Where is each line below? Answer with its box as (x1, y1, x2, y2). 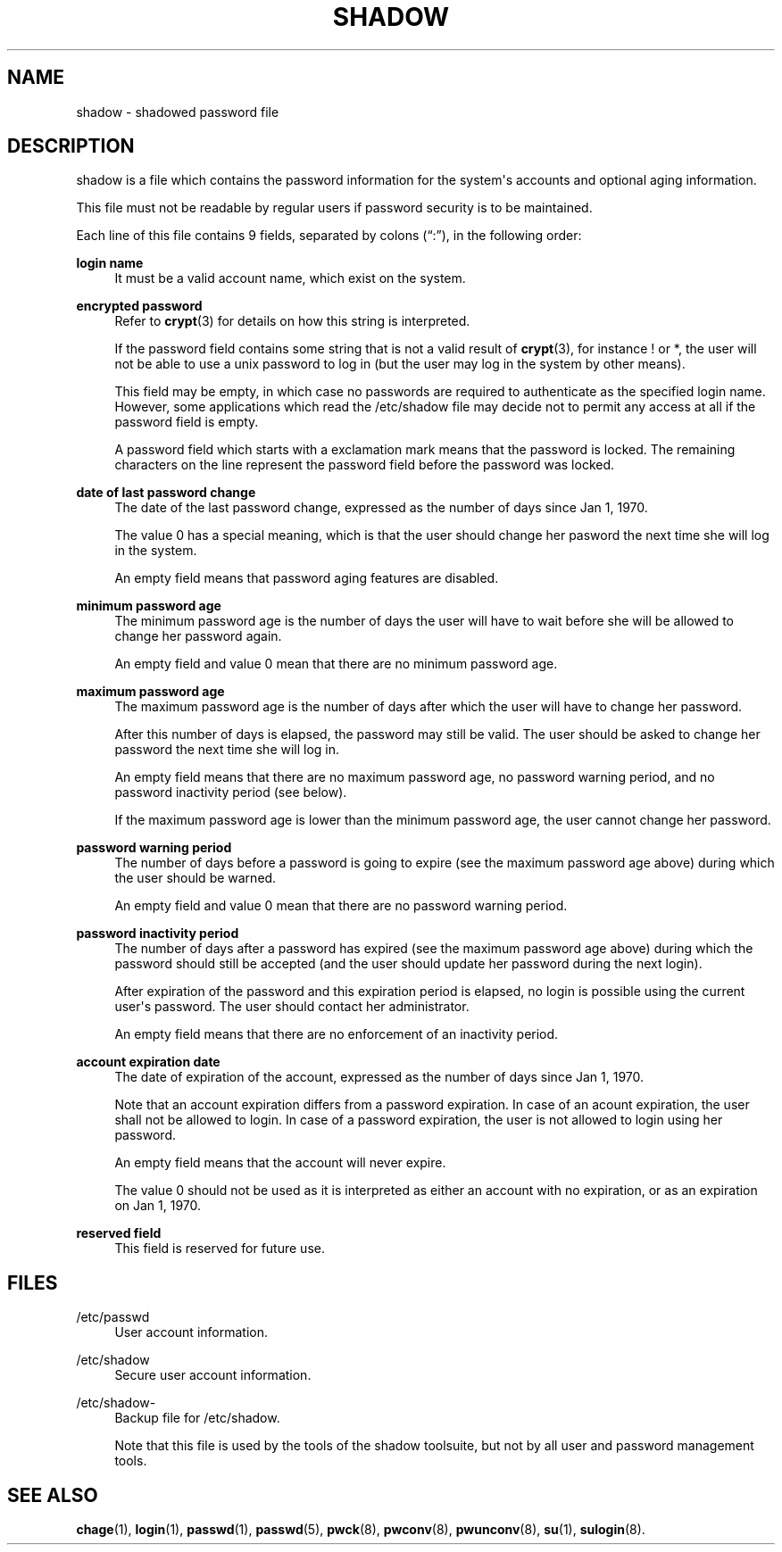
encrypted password (76, 298, 203, 314)
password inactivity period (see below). (114, 784, 347, 801)
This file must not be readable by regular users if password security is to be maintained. (76, 200, 593, 216)
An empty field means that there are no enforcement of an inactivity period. (114, 1026, 559, 1042)
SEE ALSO (7, 1483, 98, 1506)
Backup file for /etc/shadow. (114, 1410, 280, 1426)
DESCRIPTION (7, 135, 135, 158)
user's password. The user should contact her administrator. (114, 999, 470, 1015)
